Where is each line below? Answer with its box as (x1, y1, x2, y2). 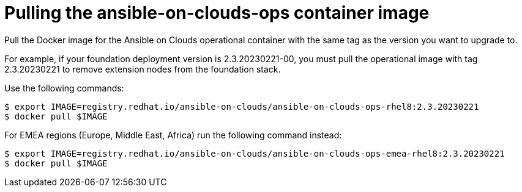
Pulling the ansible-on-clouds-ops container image (4, 2, 430, 23)
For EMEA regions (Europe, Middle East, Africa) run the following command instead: (4, 129, 342, 140)
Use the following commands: (4, 82, 124, 93)
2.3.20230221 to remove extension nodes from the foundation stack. (4, 63, 281, 74)
